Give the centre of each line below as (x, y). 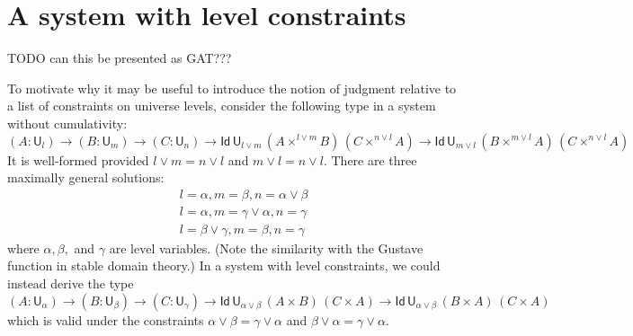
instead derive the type (71, 283)
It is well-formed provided (78, 159)
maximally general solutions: (86, 177)
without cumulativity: (67, 123)
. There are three (370, 159)
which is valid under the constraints (106, 319)
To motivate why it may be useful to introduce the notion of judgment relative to (232, 88)
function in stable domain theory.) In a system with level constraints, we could (224, 265)
